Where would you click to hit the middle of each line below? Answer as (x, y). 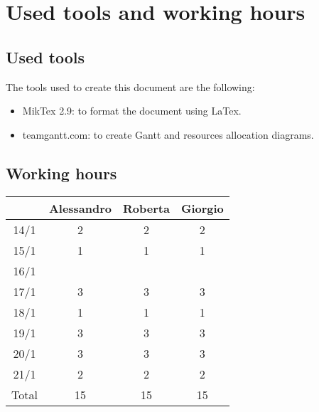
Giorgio (202, 208)
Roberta (146, 208)
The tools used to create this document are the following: (130, 86)
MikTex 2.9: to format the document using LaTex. (132, 111)
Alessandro (80, 208)
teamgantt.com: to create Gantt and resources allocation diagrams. (168, 134)
